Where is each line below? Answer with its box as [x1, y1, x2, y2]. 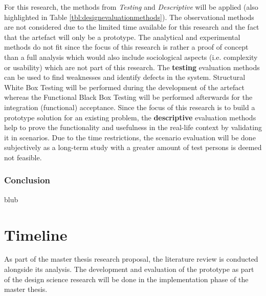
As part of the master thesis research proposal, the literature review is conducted [4, 253, 258, 264]
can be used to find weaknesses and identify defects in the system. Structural [4, 72, 246, 82]
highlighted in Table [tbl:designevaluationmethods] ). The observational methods [4, 11, 254, 22]
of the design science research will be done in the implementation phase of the [4, 273, 249, 284]
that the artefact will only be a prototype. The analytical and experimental [4, 31, 240, 42]
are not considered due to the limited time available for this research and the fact [4, 22, 259, 32]
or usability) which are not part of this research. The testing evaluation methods [4, 61, 260, 72]
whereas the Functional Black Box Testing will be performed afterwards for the [4, 92, 253, 102]
